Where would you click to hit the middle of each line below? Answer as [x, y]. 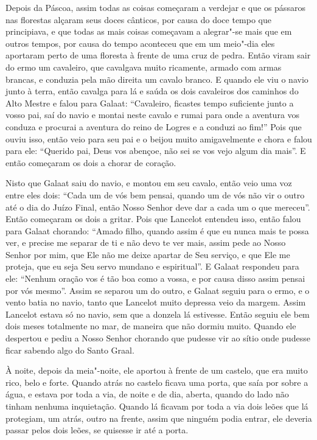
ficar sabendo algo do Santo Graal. [70, 350]
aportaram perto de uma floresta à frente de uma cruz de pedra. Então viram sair [158, 55]
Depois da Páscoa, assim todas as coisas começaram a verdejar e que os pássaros [155, 7]
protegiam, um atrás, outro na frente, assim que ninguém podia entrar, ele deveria [159, 418]
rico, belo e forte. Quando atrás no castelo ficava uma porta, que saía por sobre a [157, 382]
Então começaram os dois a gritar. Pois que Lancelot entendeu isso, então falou [153, 219]
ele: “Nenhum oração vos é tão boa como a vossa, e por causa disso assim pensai [155, 278]
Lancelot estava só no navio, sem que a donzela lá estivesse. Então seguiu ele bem [158, 314]
